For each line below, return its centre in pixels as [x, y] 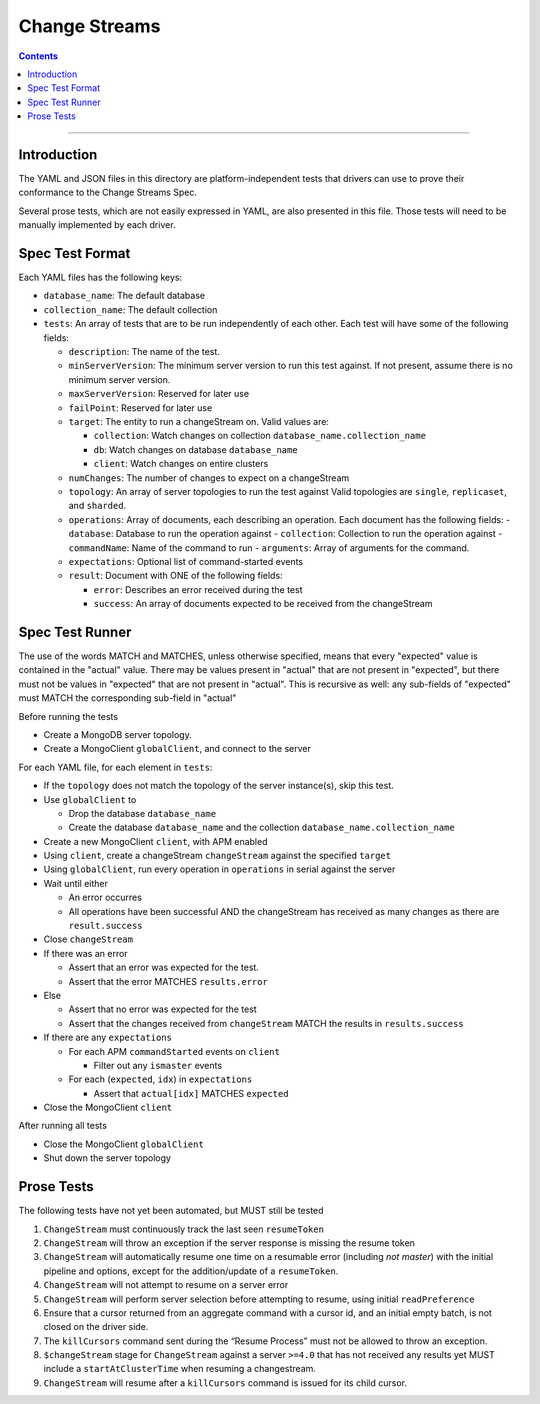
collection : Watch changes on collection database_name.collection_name [260, 436]
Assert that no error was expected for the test [162, 1009]
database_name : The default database [124, 296]
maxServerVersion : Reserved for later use [159, 394]
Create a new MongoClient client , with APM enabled [155, 841]
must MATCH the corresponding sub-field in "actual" [127, 698]
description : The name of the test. [144, 352]
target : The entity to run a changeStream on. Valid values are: [199, 421]
